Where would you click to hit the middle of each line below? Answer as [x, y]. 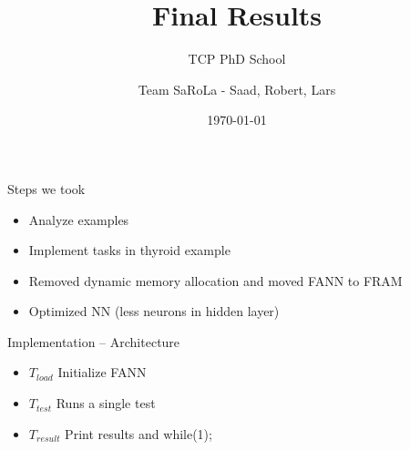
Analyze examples [79, 219]
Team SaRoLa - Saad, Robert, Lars [237, 89]
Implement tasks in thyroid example [129, 250]
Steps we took [46, 188]
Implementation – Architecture [94, 341]
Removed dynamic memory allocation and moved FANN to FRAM [215, 280]
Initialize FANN [102, 372]
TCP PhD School [237, 59]
